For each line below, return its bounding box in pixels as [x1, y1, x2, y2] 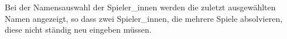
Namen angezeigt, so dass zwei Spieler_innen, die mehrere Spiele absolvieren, [5, 12, 283, 24]
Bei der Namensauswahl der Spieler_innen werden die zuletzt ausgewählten [5, 1, 276, 13]
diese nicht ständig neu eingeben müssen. [5, 24, 152, 36]
